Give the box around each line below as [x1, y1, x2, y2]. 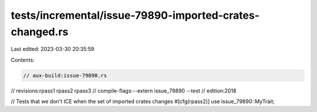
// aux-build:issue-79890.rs [23, 72, 107, 79]
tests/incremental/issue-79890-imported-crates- [11, 9, 260, 22]
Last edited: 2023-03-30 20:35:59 [11, 46, 95, 53]
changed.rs [11, 25, 69, 38]
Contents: [11, 56, 35, 63]
